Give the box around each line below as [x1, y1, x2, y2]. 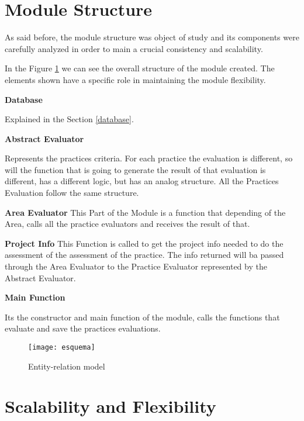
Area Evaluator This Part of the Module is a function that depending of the [5, 206, 286, 218]
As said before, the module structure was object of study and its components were [5, 31, 299, 43]
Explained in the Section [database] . [5, 113, 134, 125]
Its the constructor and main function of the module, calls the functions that [5, 310, 280, 323]
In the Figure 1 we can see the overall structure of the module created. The [5, 62, 275, 74]
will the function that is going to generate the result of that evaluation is [5, 163, 266, 175]
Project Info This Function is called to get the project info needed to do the [5, 237, 284, 249]
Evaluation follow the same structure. [5, 187, 139, 199]
